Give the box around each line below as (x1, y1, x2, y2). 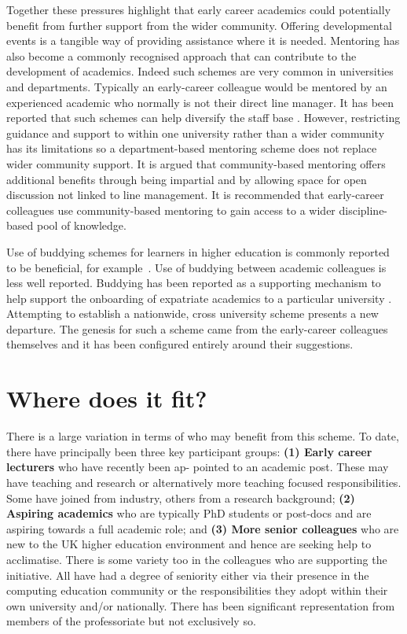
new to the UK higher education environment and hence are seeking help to (6, 536, 372, 552)
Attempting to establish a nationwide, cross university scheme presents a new (6, 305, 379, 322)
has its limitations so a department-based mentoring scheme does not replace (6, 140, 377, 157)
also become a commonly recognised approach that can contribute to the (6, 47, 357, 64)
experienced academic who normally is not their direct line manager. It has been (6, 94, 394, 110)
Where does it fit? (6, 382, 207, 415)
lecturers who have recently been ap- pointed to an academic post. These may (6, 459, 389, 475)
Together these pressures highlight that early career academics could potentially (6, 2, 391, 17)
